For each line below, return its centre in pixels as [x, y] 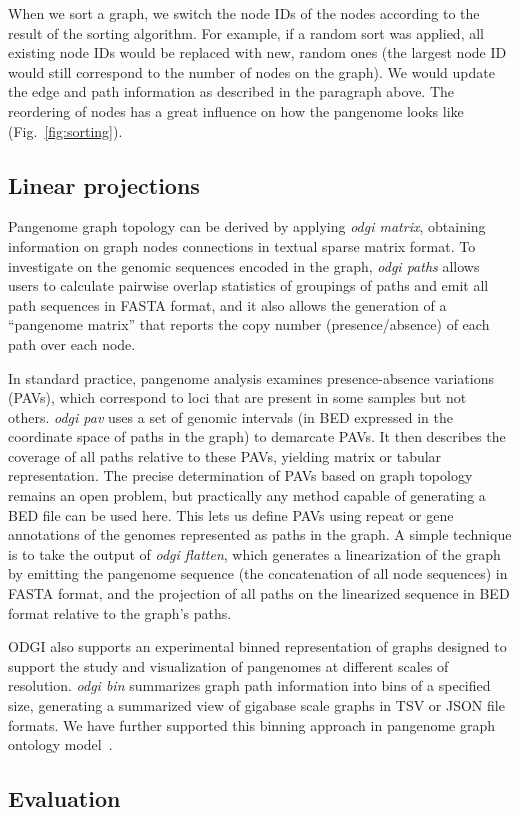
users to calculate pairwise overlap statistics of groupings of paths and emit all [248, 285]
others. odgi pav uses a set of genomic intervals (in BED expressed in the [230, 416]
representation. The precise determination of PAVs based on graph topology [240, 475]
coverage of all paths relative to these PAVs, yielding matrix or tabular [225, 455]
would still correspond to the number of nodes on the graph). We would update [251, 71]
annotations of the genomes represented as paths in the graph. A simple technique [260, 534]
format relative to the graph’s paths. [120, 612]
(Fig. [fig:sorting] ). [65, 130]
